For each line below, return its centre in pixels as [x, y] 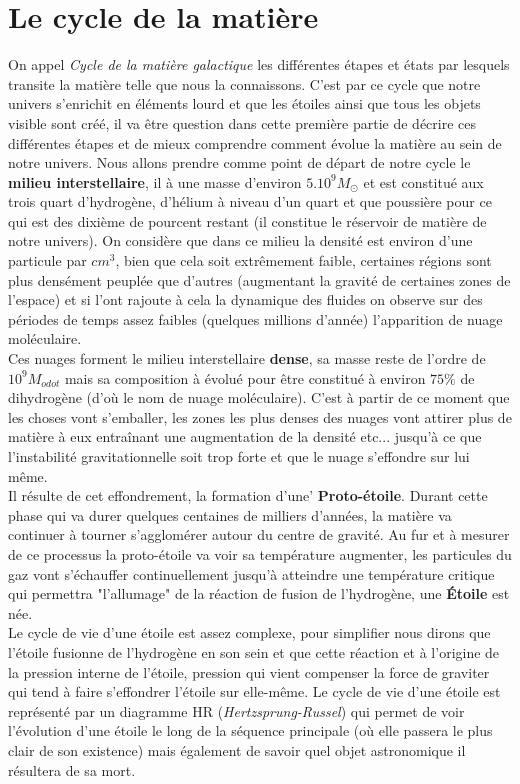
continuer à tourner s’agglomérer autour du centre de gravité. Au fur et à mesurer [259, 534]
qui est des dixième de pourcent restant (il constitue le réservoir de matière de [247, 220]
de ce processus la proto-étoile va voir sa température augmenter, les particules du [260, 553]
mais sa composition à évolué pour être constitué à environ [245, 377]
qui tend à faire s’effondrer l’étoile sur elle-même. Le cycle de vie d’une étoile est [254, 691]
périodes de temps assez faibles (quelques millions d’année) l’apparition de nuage [255, 318]
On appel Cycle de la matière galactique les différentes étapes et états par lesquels [259, 64]
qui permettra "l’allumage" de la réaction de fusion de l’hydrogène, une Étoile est [259, 593]
